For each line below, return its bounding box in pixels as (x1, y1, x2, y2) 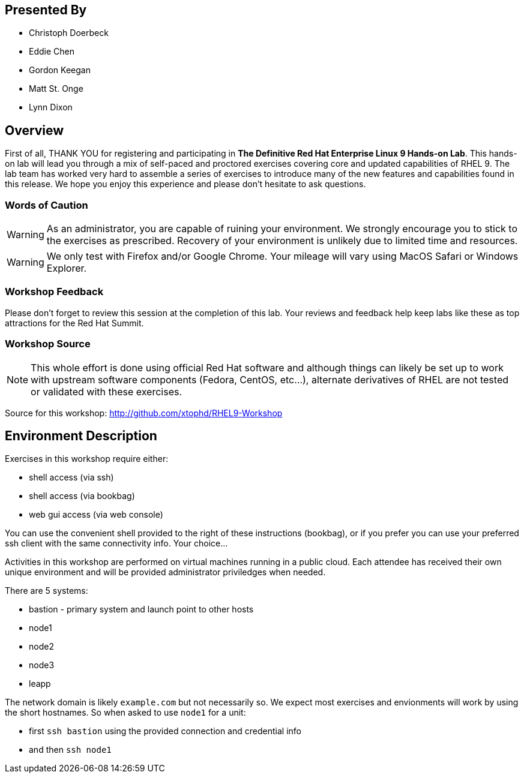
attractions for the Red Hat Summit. (5, 317, 144, 328)
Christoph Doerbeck (29, 28, 109, 38)
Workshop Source (5, 338, 91, 350)
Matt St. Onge (29, 83, 83, 94)
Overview (5, 122, 64, 138)
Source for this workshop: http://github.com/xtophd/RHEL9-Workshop (5, 407, 283, 418)
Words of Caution (5, 199, 88, 211)
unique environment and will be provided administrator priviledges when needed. (5, 567, 326, 578)
